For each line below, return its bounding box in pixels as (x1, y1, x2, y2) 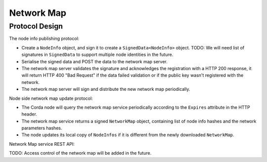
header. (21, 111, 37, 117)
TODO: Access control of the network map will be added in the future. (9, 150, 152, 156)
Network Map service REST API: (9, 141, 75, 147)
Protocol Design (9, 22, 63, 31)
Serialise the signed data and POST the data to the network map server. (21, 58, 168, 64)
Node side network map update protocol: (9, 95, 93, 101)
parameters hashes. (21, 125, 62, 131)
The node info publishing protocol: (9, 36, 80, 41)
